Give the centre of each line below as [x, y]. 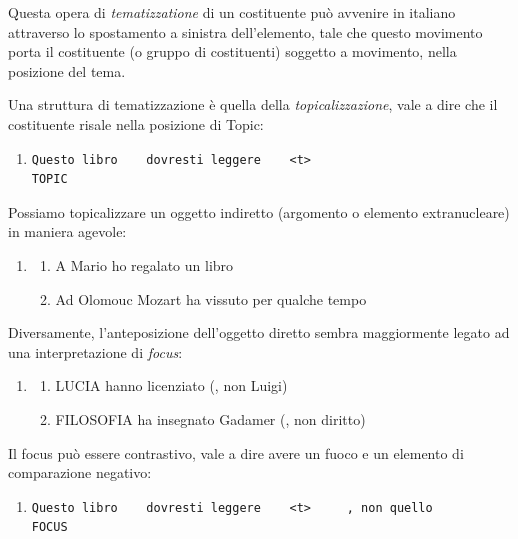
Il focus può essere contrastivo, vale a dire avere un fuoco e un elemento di [236, 452]
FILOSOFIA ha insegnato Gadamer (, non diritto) [210, 418]
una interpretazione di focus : [95, 351]
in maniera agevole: [67, 231]
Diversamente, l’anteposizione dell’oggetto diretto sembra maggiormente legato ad [259, 332]
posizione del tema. [67, 70]
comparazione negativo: [80, 472]
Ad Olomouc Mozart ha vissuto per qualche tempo [211, 298]
